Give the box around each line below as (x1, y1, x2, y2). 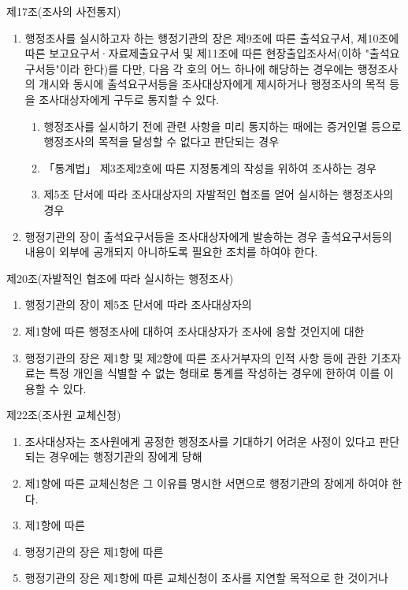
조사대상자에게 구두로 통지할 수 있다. (39, 91, 219, 107)
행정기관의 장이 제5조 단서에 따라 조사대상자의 (24, 296, 252, 313)
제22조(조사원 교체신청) (6, 406, 121, 423)
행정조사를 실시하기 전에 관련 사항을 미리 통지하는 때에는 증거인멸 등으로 (43, 117, 402, 134)
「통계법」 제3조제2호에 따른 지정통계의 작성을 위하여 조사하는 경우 (43, 159, 376, 176)
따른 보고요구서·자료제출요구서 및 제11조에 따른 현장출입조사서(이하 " (24, 45, 369, 61)
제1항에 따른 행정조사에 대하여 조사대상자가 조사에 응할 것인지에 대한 (24, 322, 365, 339)
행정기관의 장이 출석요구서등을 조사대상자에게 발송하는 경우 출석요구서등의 (24, 228, 392, 244)
